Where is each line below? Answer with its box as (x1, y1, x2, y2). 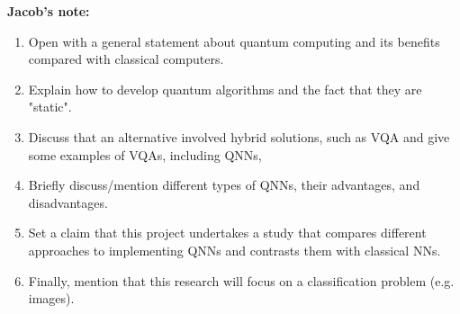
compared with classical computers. (28, 49, 224, 68)
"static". (28, 97, 72, 116)
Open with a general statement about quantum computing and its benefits (28, 31, 440, 50)
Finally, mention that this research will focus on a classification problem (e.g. (28, 271, 455, 290)
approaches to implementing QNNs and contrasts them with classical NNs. (28, 240, 441, 259)
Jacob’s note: (7, 2, 90, 20)
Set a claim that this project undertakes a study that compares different (28, 223, 427, 242)
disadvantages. (28, 193, 108, 211)
